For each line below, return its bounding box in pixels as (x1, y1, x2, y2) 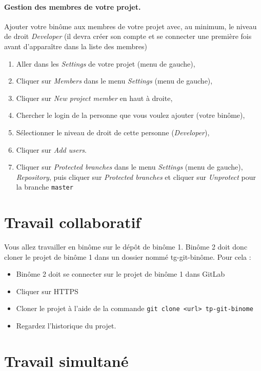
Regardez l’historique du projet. (16, 320, 116, 331)
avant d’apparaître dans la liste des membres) (4, 40, 147, 51)
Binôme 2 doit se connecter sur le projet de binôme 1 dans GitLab (16, 269, 225, 279)
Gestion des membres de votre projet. (4, 1, 141, 12)
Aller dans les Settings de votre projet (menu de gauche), (16, 58, 195, 69)
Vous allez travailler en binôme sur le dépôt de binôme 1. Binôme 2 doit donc (4, 241, 248, 252)
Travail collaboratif (4, 212, 141, 233)
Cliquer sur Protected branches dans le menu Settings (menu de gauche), (16, 161, 243, 172)
